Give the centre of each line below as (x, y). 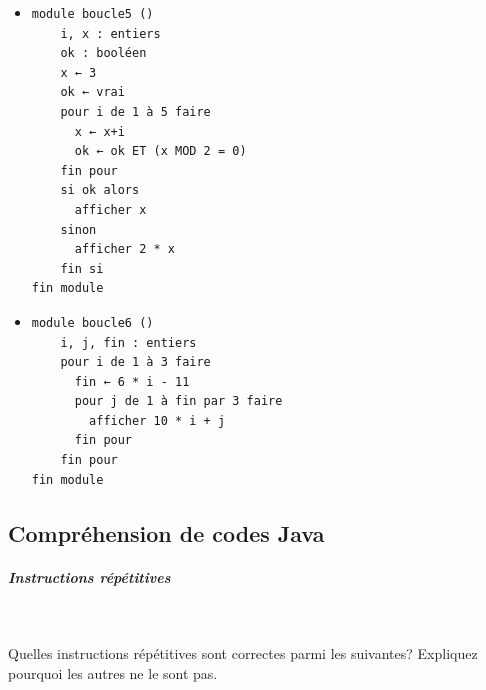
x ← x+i (99, 131)
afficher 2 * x (124, 249)
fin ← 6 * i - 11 (132, 381)
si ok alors (100, 190)
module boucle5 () (92, 14)
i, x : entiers (110, 33)
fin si (82, 268)
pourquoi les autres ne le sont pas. (113, 672)
